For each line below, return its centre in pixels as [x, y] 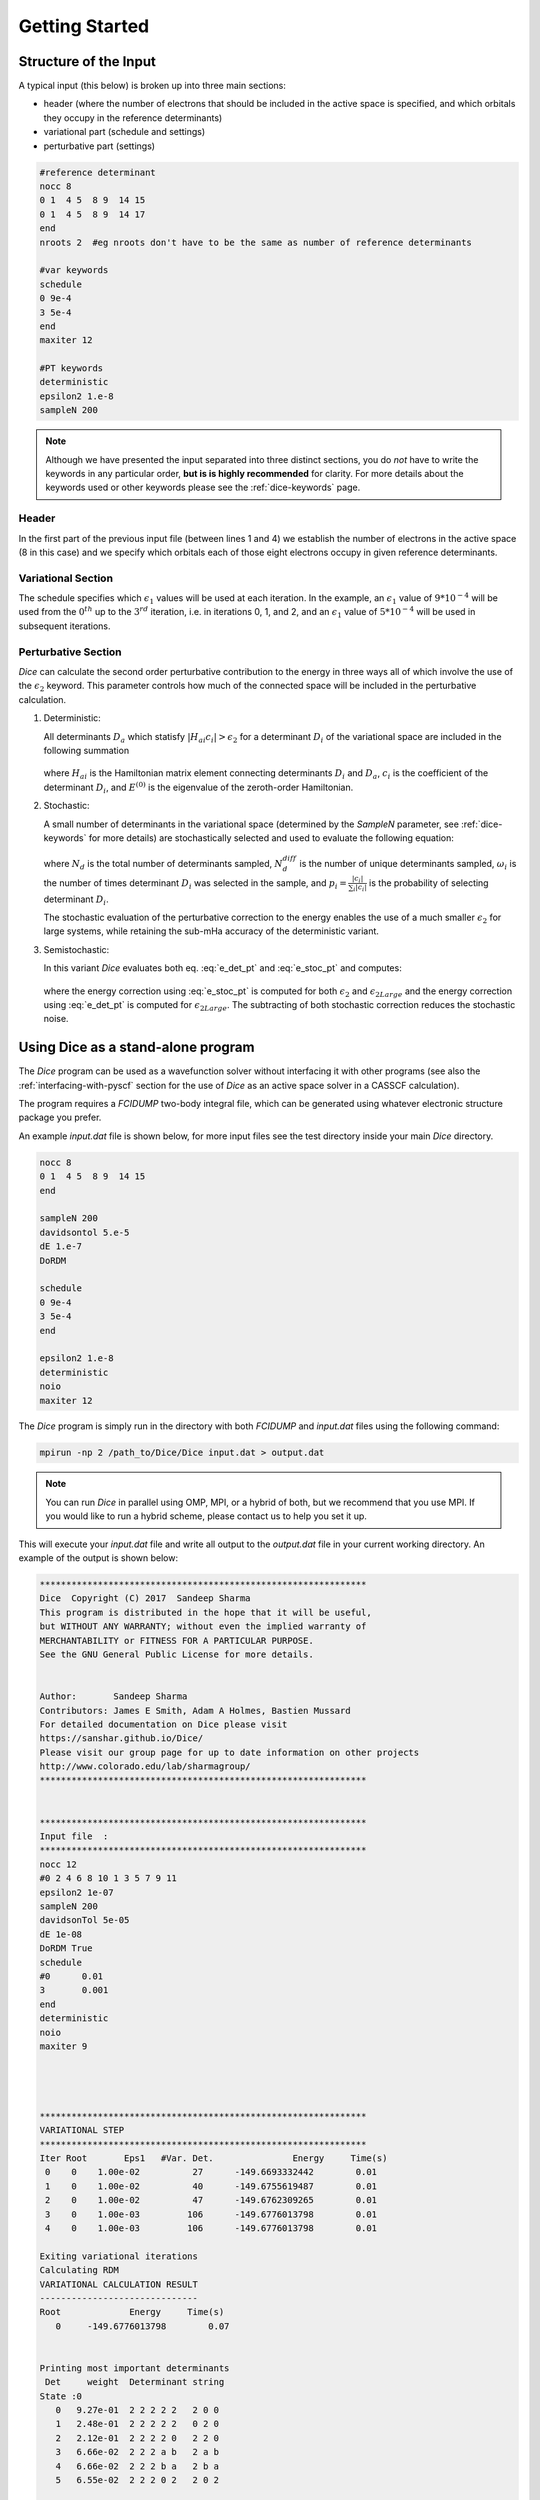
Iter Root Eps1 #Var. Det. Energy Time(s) [213, 2158]
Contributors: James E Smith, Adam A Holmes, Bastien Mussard [195, 1710]
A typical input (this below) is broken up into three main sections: [152, 86]
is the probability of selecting [428, 882]
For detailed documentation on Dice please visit [163, 1724]
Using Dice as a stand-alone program [136, 1047]
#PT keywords [71, 368]
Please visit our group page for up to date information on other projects [229, 1752]
